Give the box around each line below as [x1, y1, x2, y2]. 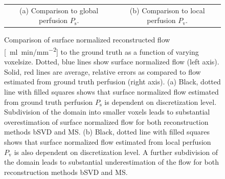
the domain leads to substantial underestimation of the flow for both [4, 156, 219, 167]
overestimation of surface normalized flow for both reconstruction [4, 116, 209, 127]
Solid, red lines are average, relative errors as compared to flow [4, 66, 201, 77]
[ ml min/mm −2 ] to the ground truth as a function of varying [4, 45, 199, 57]
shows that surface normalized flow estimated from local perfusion [4, 137, 211, 147]
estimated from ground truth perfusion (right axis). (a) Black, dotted [4, 76, 221, 87]
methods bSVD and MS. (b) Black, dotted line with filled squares [4, 126, 210, 137]
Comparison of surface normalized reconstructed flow [4, 34, 170, 45]
